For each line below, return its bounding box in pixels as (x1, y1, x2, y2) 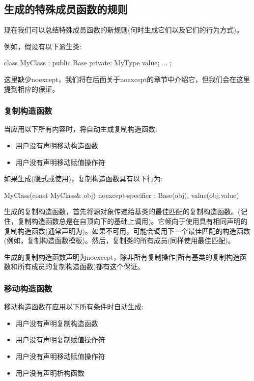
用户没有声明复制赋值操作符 (15, 334, 105, 345)
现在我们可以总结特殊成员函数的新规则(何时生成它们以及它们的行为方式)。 (4, 25, 243, 35)
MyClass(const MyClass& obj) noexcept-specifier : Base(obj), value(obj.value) (4, 190, 239, 200)
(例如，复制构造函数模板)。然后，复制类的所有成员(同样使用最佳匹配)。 (4, 235, 235, 245)
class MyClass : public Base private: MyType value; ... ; (4, 57, 172, 68)
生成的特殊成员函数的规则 (4, 1, 128, 17)
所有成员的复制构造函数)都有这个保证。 (17, 261, 144, 272)
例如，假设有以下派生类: (4, 41, 82, 51)
